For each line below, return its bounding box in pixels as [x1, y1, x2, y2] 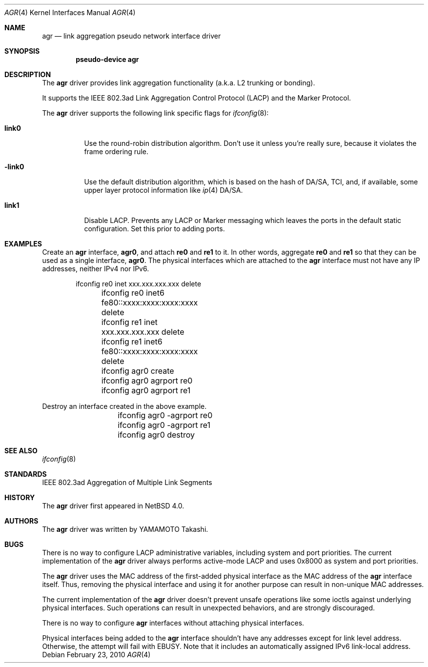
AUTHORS [4, 517, 39, 525]
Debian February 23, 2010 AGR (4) [42, 650, 151, 659]
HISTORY [4, 493, 35, 502]
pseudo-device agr [76, 55, 139, 63]
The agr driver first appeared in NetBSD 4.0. [42, 502, 184, 510]
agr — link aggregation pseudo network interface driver [42, 32, 221, 40]
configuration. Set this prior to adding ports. [84, 224, 225, 233]
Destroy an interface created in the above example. [42, 402, 207, 410]
